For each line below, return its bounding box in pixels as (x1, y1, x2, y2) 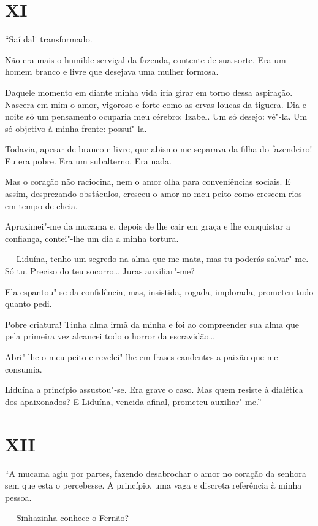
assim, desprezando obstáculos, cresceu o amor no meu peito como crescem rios (5, 187, 302, 200)
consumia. (5, 362, 42, 375)
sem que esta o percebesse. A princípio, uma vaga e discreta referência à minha (5, 479, 302, 492)
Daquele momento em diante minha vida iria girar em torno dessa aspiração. (5, 85, 293, 98)
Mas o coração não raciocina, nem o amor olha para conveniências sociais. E (5, 175, 291, 188)
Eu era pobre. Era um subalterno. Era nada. (5, 154, 172, 167)
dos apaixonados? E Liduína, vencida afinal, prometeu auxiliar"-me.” (5, 395, 262, 408)
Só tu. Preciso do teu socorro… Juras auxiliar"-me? (5, 265, 195, 277)
